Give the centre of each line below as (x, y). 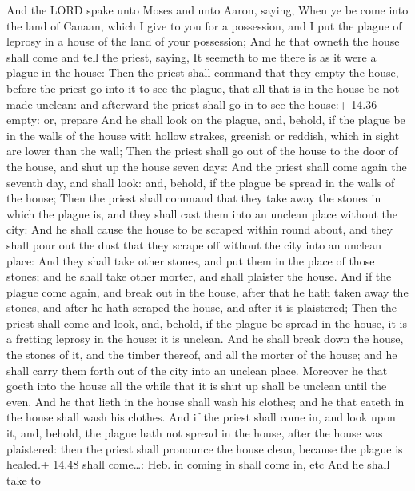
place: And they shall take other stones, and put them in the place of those (191, 260)
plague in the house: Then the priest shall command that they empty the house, (203, 72)
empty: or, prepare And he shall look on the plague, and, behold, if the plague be (206, 120)
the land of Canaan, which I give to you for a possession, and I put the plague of (204, 25)
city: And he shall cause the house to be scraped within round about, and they (200, 229)
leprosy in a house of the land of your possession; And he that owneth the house (203, 41)
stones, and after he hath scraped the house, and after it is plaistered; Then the (202, 307)
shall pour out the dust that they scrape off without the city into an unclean (194, 244)
